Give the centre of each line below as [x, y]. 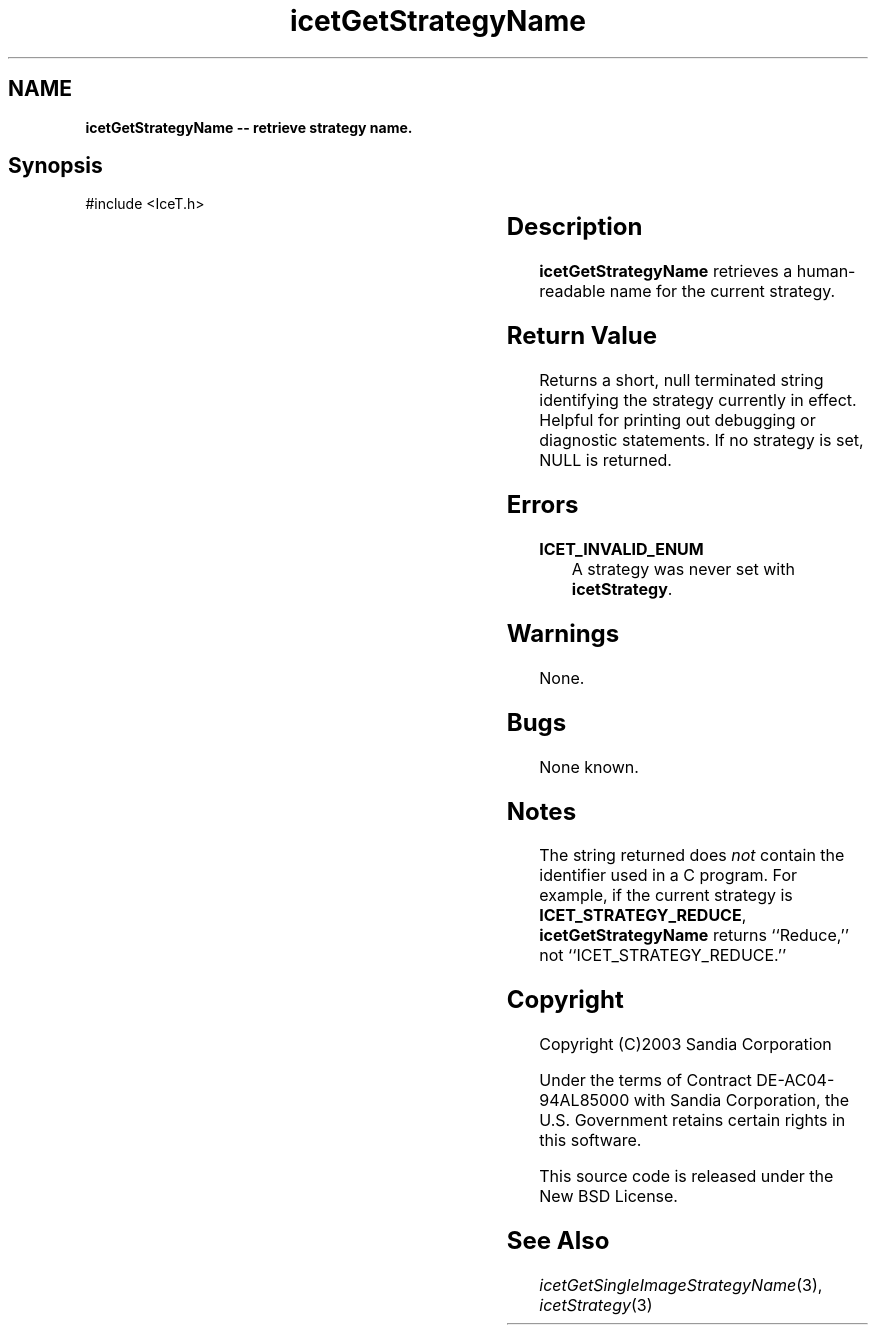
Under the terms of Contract [645, 1080]
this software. [590, 1140]
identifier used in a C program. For [668, 875]
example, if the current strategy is [666, 895]
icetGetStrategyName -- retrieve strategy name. [249, 127]
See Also [558, 1241]
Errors [542, 505]
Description [574, 227]
